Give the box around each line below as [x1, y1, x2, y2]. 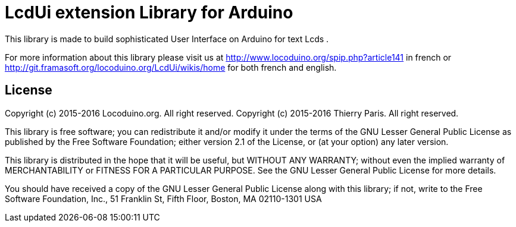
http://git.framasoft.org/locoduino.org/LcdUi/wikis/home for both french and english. [5, 62, 337, 72]
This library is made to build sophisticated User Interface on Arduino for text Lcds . [5, 33, 329, 44]
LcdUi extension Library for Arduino [5, 2, 293, 23]
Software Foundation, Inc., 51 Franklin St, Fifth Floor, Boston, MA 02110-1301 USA [5, 193, 322, 204]
